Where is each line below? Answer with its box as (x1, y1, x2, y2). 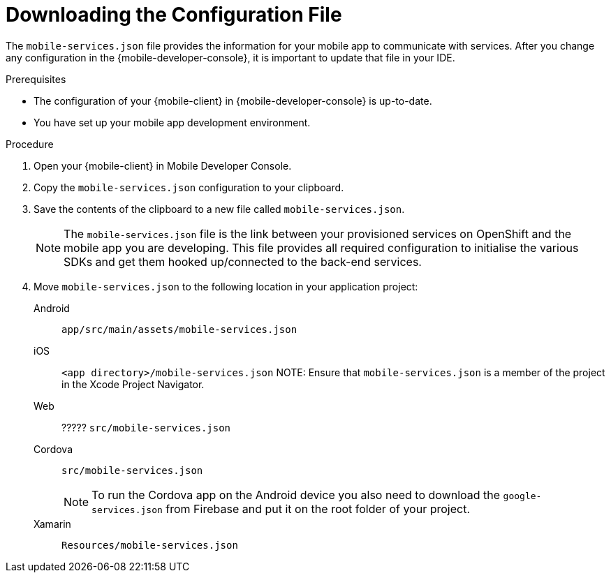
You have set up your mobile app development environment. (34, 116, 311, 128)
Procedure (6, 138, 54, 150)
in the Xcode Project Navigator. (61, 378, 205, 390)
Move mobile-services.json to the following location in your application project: (34, 280, 418, 292)
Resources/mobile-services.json (61, 539, 238, 551)
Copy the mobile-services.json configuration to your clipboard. (34, 181, 344, 193)
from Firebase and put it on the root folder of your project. (165, 501, 470, 516)
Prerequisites (6, 73, 66, 85)
